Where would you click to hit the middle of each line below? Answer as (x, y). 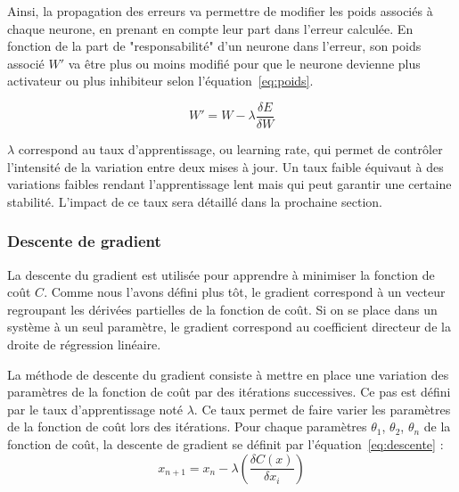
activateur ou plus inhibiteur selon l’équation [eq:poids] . (160, 81)
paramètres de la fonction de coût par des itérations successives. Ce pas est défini (229, 392)
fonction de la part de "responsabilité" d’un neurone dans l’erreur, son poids (214, 46)
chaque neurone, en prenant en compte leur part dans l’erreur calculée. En (210, 28)
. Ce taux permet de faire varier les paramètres (322, 409)
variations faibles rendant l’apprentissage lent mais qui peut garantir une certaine (229, 184)
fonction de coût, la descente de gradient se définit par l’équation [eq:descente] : (225, 443)
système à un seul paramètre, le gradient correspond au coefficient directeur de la (229, 327)
